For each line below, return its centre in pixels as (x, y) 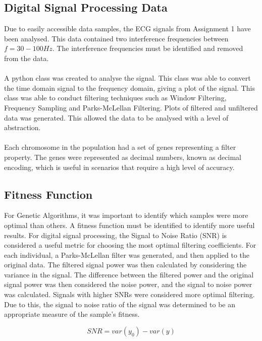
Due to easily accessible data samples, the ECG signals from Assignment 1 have (127, 29)
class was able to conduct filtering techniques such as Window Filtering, (115, 98)
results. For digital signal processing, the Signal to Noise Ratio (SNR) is (116, 235)
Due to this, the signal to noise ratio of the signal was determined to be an (120, 304)
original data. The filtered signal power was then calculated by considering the (125, 265)
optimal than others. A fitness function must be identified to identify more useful (129, 225)
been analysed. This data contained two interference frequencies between (116, 38)
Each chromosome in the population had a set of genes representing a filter (120, 147)
